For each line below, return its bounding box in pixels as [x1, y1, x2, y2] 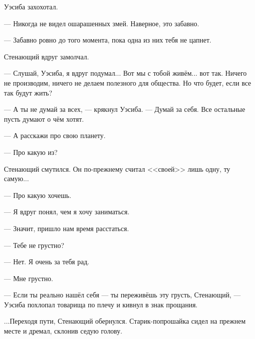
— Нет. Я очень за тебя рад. [4, 256, 89, 267]
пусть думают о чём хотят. [4, 113, 84, 124]
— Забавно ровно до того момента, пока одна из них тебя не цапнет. [4, 35, 212, 45]
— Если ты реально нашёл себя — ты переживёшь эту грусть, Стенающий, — [4, 290, 241, 300]
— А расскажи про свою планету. [4, 130, 106, 141]
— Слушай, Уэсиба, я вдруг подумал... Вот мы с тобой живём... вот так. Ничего [4, 68, 247, 78]
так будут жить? [4, 87, 52, 97]
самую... [4, 173, 29, 184]
